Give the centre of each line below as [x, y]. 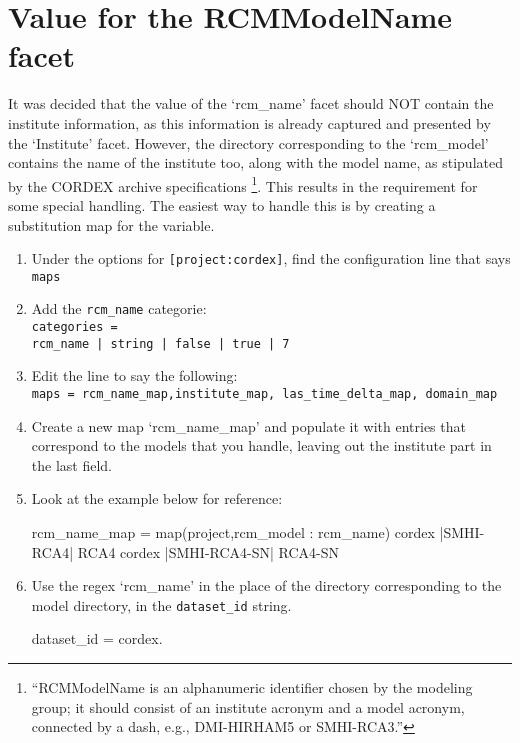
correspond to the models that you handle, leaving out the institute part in [261, 445]
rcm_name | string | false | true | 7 [160, 343]
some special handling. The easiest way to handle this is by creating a [222, 204]
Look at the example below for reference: [157, 498]
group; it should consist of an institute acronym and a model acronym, [248, 706]
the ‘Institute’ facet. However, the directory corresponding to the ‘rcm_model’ [248, 142]
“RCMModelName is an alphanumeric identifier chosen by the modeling [252, 687]
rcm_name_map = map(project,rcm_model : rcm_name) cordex [233, 532]
